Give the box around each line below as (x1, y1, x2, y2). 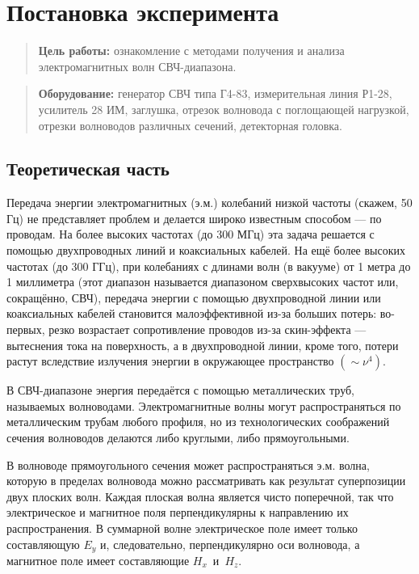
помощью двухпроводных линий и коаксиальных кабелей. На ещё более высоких (6, 242, 406, 259)
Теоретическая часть (6, 156, 170, 181)
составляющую (6, 535, 80, 552)
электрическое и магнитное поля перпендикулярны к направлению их (6, 504, 349, 521)
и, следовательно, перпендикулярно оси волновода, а (100, 535, 360, 552)
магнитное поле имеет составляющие (6, 552, 190, 569)
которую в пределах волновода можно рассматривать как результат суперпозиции (6, 472, 406, 489)
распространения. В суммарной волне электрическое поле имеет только (6, 519, 358, 536)
